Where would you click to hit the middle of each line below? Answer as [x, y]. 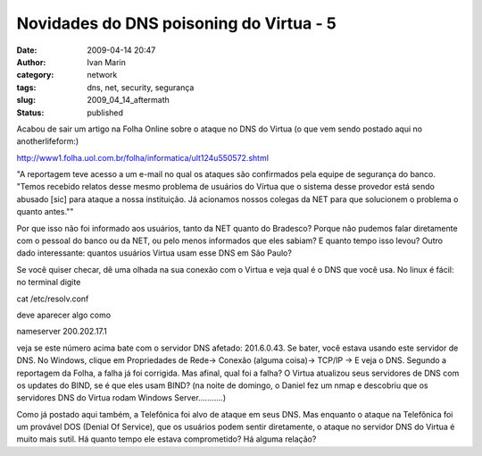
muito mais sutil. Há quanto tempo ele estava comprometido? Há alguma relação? [166, 439]
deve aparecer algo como [64, 315]
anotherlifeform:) [48, 141]
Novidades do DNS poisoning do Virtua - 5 [176, 23]
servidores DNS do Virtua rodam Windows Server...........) [121, 398]
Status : [30, 113]
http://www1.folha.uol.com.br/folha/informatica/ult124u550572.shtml [143, 157]
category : [35, 75]
